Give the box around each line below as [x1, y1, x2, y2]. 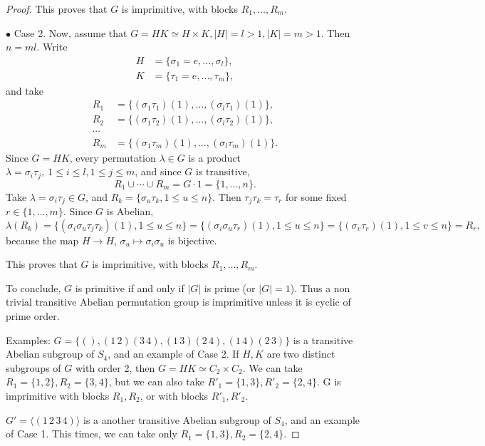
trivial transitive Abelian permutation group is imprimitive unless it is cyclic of [6, 294, 351, 309]
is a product [188, 150, 241, 165]
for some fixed [285, 189, 347, 204]
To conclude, [6, 280, 61, 295]
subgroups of [6, 360, 61, 375]
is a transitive [293, 332, 353, 347]
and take [6, 83, 43, 98]
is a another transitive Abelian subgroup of [83, 412, 271, 427]
